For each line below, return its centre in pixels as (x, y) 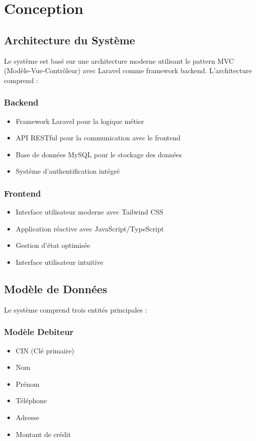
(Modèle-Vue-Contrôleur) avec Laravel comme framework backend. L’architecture (128, 70)
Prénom (28, 384)
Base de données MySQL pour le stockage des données (99, 154)
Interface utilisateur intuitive (59, 262)
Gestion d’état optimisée (53, 245)
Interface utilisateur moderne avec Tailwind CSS (89, 212)
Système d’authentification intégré (68, 171)
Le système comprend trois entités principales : (76, 309)
